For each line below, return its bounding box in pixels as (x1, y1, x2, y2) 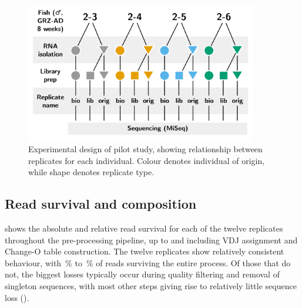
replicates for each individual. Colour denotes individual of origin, (28, 154, 265, 166)
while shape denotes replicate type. (28, 166, 155, 178)
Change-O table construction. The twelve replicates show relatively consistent (5, 245, 284, 257)
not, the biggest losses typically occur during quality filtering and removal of (5, 268, 280, 280)
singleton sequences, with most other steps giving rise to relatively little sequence (5, 279, 297, 292)
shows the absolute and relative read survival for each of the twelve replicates (5, 222, 283, 234)
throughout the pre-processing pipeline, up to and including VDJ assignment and (5, 233, 298, 246)
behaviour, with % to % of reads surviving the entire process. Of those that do (5, 256, 291, 269)
